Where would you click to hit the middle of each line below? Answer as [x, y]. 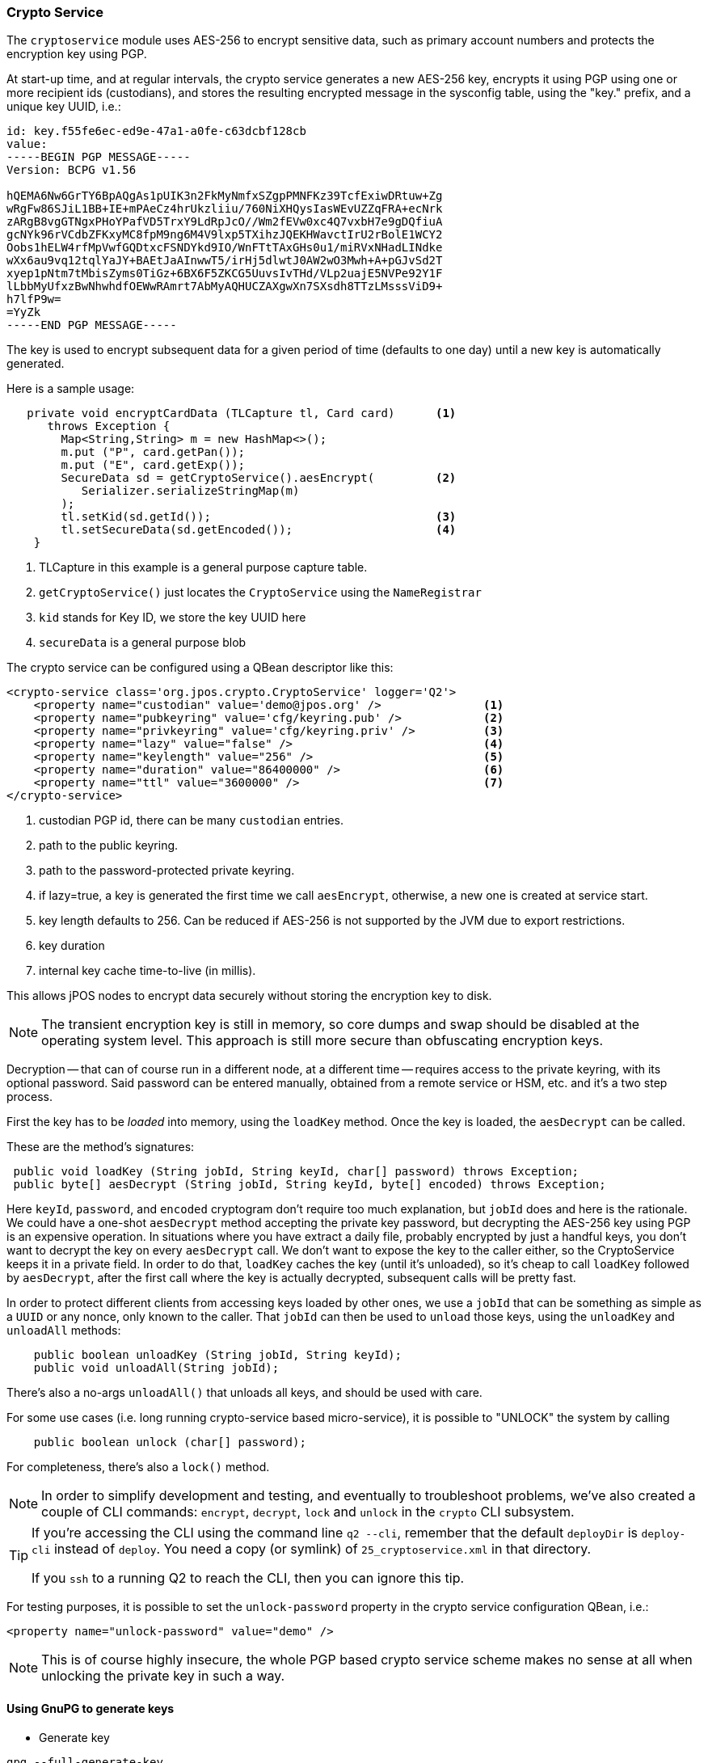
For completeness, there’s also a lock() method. [138, 1467]
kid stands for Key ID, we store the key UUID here [173, 618]
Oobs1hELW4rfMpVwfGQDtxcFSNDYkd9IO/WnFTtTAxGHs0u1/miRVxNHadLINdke [225, 248]
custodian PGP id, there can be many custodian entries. [191, 820]
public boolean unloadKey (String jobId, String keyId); [217, 1355]
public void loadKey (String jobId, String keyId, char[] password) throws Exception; [296, 1172]
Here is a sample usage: [71, 389]
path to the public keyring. [109, 846]
